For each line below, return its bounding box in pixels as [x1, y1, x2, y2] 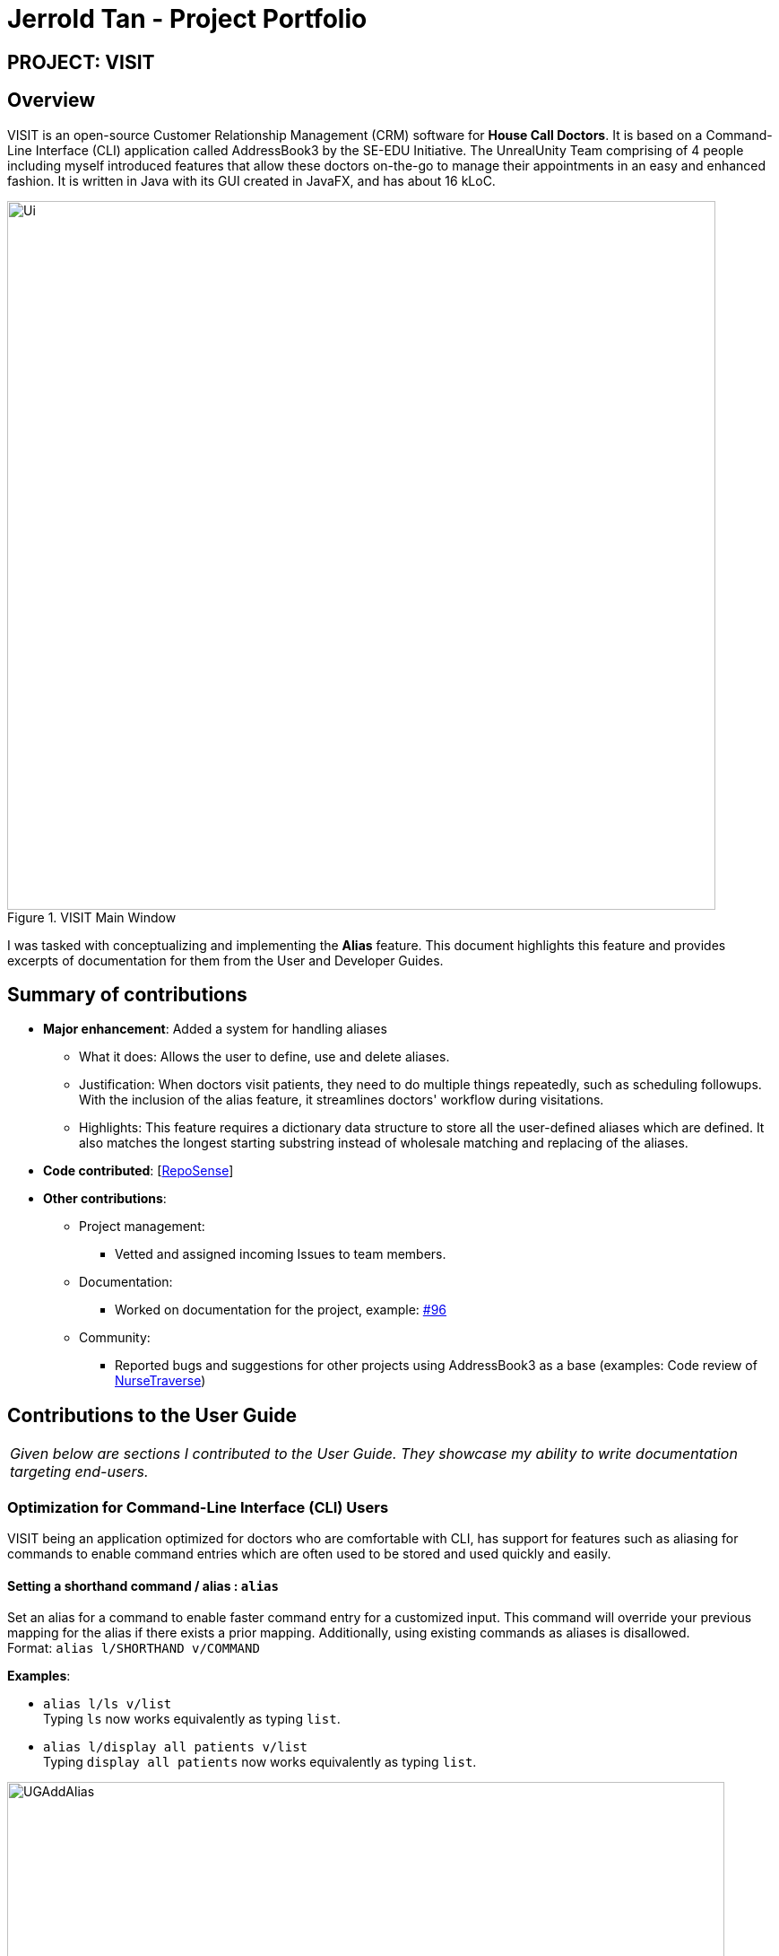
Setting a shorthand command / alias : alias [7, 1577, 279, 1594]
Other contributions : [43, 1191, 167, 1207]
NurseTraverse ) [115, 1373, 206, 1389]
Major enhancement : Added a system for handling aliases [43, 1021, 387, 1037]
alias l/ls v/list [43, 1697, 172, 1712]
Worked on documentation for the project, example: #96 [115, 1302, 447, 1318]
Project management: [79, 1218, 205, 1235]
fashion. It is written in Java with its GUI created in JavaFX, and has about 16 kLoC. [7, 172, 496, 188]
